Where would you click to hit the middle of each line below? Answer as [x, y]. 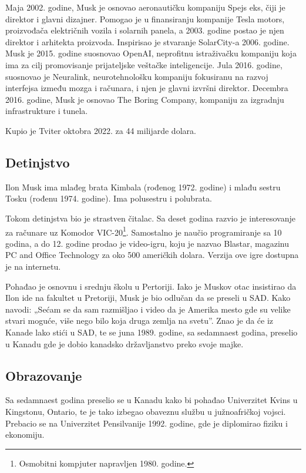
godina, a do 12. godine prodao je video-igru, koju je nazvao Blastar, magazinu [147, 243]
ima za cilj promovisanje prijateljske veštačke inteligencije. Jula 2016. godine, [144, 64]
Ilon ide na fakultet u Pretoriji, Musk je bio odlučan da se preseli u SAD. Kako [148, 298]
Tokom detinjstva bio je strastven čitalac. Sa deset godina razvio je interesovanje [150, 218]
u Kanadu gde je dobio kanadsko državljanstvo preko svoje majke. [125, 343]
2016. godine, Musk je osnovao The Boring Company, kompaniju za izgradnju [145, 99]
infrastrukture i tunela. [47, 111]
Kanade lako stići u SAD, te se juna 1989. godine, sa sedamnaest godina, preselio [152, 332]
